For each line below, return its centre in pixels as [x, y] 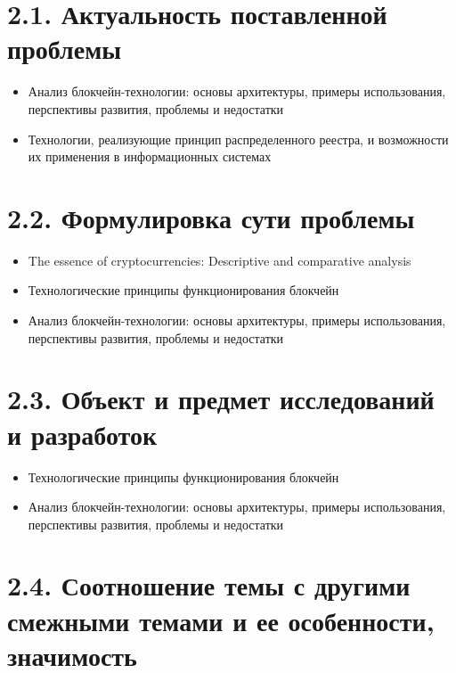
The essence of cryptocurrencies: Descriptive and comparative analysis [220, 260]
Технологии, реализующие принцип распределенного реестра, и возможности [238, 139]
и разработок [82, 434]
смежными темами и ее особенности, [221, 620]
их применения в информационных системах [150, 156]
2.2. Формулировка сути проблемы [211, 217]
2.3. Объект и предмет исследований [221, 399]
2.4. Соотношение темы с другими [209, 585]
